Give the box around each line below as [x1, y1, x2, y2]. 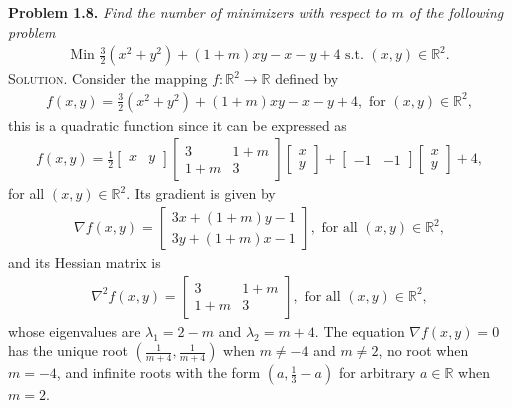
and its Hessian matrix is [8, 252, 161, 273]
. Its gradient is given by [126, 183, 276, 204]
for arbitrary [338, 362, 416, 383]
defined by [275, 68, 339, 89]
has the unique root [8, 340, 128, 361]
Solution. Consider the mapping [8, 68, 208, 89]
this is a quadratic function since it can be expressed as [8, 114, 347, 135]
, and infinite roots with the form [56, 362, 261, 383]
